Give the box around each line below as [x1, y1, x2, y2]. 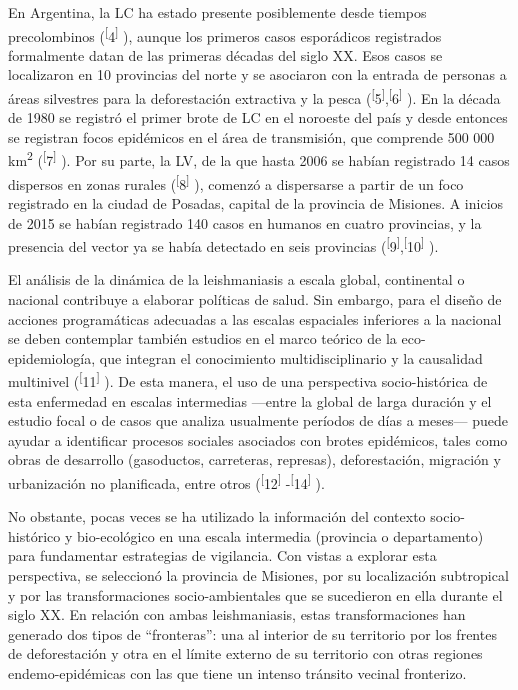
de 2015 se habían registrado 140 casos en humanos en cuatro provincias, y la [8, 212, 482, 233]
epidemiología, [8, 347, 96, 368]
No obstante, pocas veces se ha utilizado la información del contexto [8, 506, 426, 527]
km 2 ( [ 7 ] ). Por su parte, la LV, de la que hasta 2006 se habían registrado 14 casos [8, 147, 510, 171]
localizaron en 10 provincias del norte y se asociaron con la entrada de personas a [8, 64, 507, 85]
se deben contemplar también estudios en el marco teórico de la [8, 328, 397, 349]
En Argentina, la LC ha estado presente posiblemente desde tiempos [8, 2, 427, 22]
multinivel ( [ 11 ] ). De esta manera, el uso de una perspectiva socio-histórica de [8, 368, 488, 392]
